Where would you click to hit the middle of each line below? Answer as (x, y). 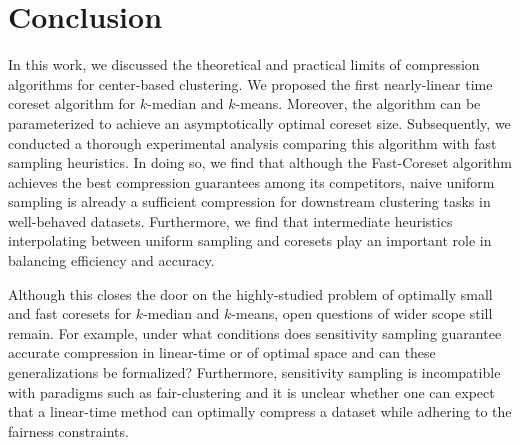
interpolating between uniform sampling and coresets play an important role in (250, 240)
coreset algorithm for (72, 103)
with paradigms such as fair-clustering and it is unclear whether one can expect (251, 391)
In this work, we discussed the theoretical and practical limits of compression (244, 64)
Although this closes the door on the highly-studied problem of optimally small (250, 293)
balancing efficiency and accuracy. (111, 260)
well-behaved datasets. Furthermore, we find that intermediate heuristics (230, 220)
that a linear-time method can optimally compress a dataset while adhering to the (260, 411)
